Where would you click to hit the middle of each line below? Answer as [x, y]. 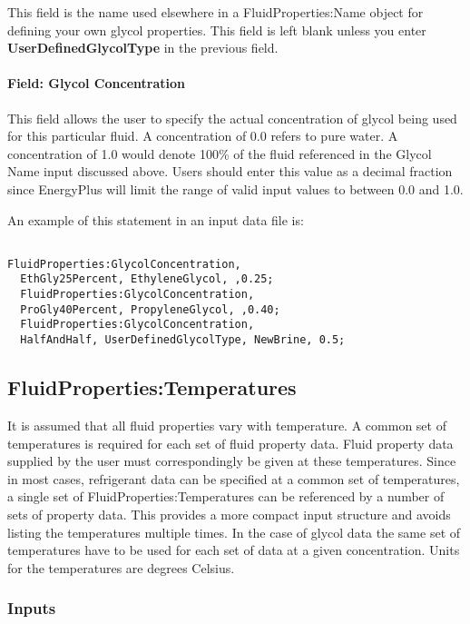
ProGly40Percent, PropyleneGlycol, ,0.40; [150, 309]
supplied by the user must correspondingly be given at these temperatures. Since [232, 461]
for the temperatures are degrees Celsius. [121, 567]
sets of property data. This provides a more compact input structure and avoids [229, 514]
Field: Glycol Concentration [96, 83]
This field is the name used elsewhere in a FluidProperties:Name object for [215, 12]
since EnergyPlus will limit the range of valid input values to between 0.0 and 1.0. [235, 188]
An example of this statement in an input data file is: [156, 219]
